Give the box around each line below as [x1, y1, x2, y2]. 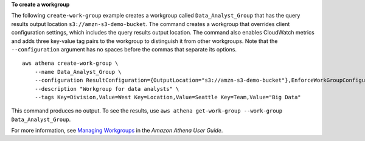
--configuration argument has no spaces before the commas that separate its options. [11, 45, 237, 53]
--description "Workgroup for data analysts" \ [34, 85, 179, 92]
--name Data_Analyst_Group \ [34, 68, 122, 75]
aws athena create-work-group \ [22, 60, 119, 67]
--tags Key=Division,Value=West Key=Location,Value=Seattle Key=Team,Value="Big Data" [34, 94, 301, 100]
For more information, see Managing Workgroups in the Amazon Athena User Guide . [11, 127, 223, 134]
